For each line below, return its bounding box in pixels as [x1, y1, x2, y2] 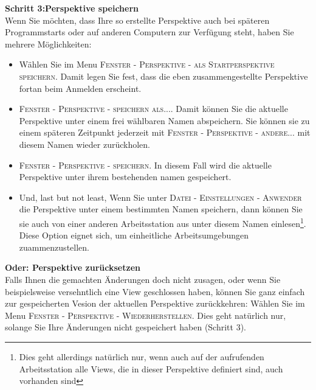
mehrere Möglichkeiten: [5, 37, 92, 50]
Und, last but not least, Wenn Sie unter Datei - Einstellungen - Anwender [19, 190, 302, 203]
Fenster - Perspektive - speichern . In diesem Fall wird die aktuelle [19, 158, 272, 171]
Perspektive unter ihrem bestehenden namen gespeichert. [19, 170, 232, 183]
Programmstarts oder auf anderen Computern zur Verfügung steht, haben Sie [5, 26, 294, 38]
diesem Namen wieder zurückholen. [19, 138, 150, 150]
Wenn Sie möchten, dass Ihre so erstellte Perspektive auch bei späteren [5, 13, 270, 26]
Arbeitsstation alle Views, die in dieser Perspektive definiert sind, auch [19, 362, 283, 375]
